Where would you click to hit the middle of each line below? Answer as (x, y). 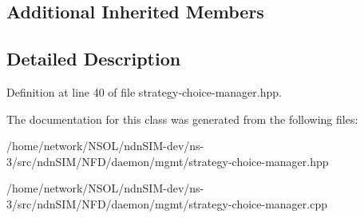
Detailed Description (94, 59)
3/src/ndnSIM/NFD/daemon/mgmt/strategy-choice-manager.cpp (167, 203)
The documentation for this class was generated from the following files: (182, 119)
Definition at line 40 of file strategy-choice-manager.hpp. (144, 91)
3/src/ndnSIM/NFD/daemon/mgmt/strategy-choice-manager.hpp (168, 161)
